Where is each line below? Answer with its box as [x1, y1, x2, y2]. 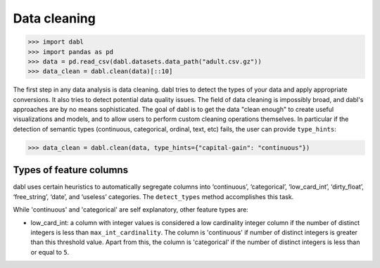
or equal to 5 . [30, 248, 70, 256]
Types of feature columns [13, 164, 129, 176]
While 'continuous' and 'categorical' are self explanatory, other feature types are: [13, 205, 249, 214]
